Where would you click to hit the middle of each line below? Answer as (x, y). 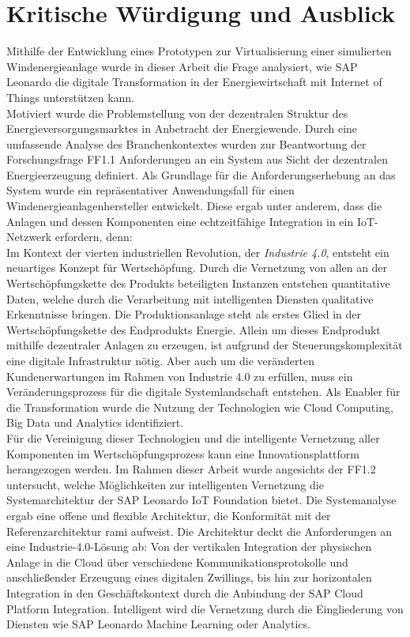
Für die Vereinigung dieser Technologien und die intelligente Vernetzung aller (193, 437)
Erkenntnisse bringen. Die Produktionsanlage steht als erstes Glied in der (184, 314)
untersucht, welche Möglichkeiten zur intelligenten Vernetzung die (165, 484)
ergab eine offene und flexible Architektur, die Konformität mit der (169, 515)
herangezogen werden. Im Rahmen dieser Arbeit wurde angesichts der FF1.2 (191, 469)
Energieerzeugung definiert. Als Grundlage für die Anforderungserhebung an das (201, 174)
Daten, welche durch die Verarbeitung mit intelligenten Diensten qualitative (190, 298)
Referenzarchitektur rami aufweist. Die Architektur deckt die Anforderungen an (199, 531)
